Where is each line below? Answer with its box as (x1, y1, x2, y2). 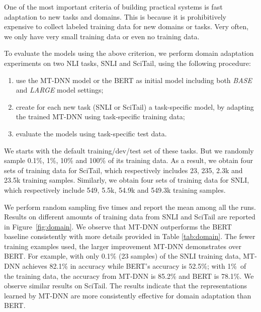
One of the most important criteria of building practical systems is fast (4, 2, 223, 12)
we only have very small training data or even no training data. (4, 31, 200, 41)
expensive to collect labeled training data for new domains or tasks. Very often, (4, 21, 249, 32)
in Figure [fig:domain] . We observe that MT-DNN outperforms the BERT (4, 221, 232, 231)
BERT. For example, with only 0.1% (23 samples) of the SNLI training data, (4, 251, 241, 261)
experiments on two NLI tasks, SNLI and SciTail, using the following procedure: (4, 57, 251, 68)
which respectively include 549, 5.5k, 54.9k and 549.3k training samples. (4, 184, 226, 195)
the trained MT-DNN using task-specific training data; (16, 111, 185, 122)
